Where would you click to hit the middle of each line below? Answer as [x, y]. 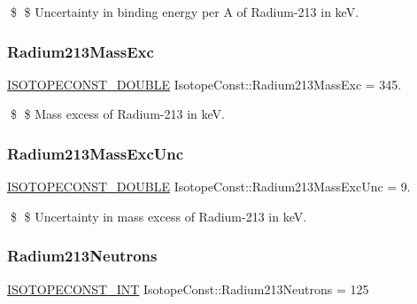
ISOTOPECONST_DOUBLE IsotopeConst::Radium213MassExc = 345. [205, 84]
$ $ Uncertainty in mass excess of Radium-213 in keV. [158, 216]
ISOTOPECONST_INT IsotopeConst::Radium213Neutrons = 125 [188, 288]
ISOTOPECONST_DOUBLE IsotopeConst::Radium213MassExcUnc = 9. [209, 187]
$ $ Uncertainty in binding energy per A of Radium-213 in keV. [185, 12]
